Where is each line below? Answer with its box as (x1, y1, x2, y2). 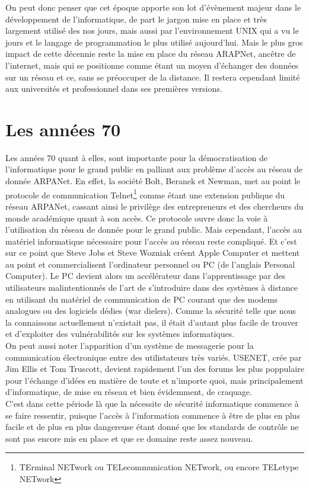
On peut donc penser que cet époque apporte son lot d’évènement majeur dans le (5, 1, 301, 13)
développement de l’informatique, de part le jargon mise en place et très (5, 12, 267, 25)
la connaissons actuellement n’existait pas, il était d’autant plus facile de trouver (5, 316, 298, 328)
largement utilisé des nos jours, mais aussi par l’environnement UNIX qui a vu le (5, 24, 299, 37)
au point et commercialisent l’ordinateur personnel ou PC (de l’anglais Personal (5, 258, 295, 270)
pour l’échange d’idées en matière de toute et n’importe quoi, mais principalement (5, 374, 304, 386)
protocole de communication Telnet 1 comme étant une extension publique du (5, 187, 285, 201)
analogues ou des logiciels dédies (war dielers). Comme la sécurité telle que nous (5, 304, 296, 317)
